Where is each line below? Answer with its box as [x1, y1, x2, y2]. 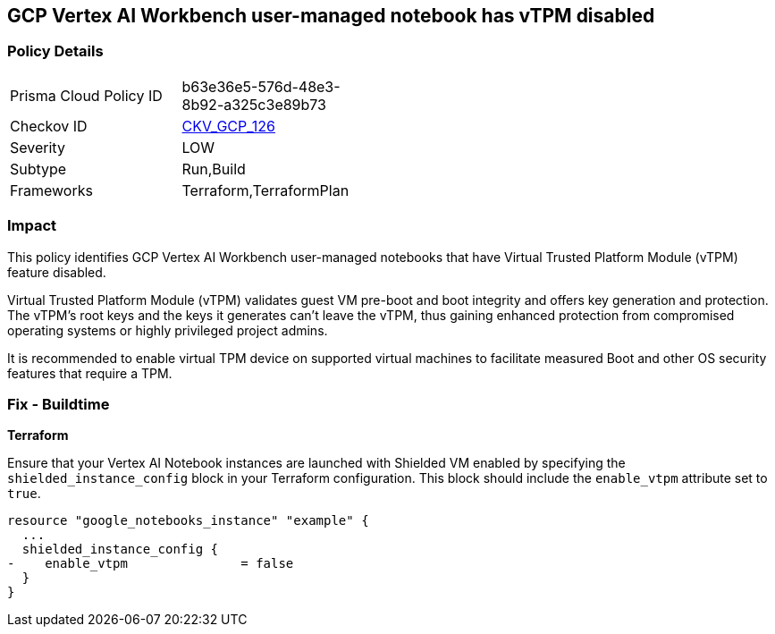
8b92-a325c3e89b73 [181, 95, 326, 114]
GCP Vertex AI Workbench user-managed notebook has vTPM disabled [7, 4, 655, 27]
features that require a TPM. [7, 365, 173, 381]
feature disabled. [7, 264, 106, 280]
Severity [10, 138, 65, 156]
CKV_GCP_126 [181, 116, 275, 135]
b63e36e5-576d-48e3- [181, 77, 341, 96]
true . [7, 486, 41, 502]
